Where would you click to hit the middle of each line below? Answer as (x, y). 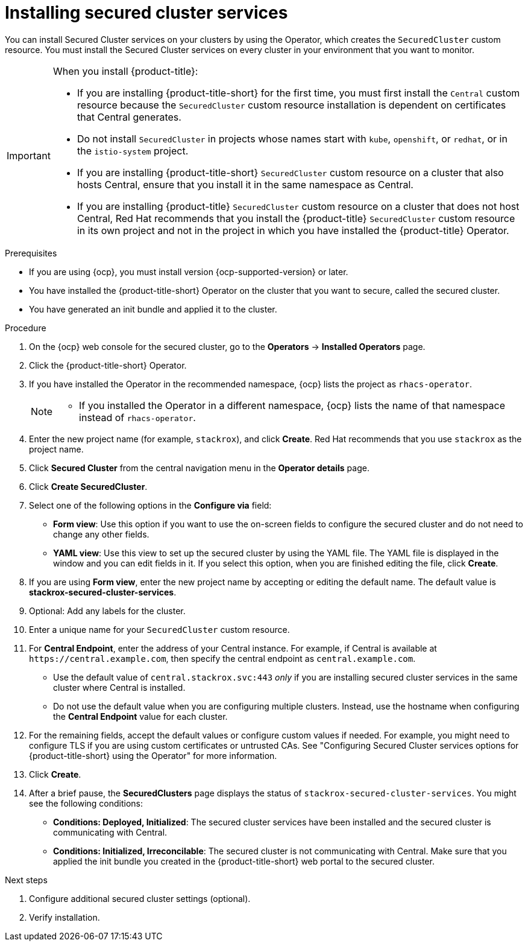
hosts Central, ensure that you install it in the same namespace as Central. (245, 184)
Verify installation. (64, 917)
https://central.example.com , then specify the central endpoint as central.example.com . (222, 658)
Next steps (26, 880)
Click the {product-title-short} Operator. (108, 365)
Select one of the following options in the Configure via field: (150, 505)
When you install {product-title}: (125, 71)
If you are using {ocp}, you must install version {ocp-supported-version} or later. (189, 271)
